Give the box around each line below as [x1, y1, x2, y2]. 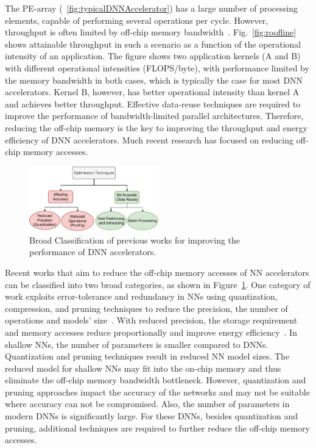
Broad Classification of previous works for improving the [29, 233, 241, 246]
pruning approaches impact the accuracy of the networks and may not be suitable [5, 385, 310, 398]
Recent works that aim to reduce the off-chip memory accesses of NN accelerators [5, 266, 309, 278]
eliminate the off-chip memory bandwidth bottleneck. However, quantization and [5, 374, 306, 386]
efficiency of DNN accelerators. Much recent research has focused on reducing [5, 133, 293, 146]
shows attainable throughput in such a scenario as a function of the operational [5, 37, 301, 50]
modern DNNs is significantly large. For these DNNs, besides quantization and [5, 410, 298, 422]
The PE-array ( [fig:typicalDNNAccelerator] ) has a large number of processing [5, 2, 298, 14]
